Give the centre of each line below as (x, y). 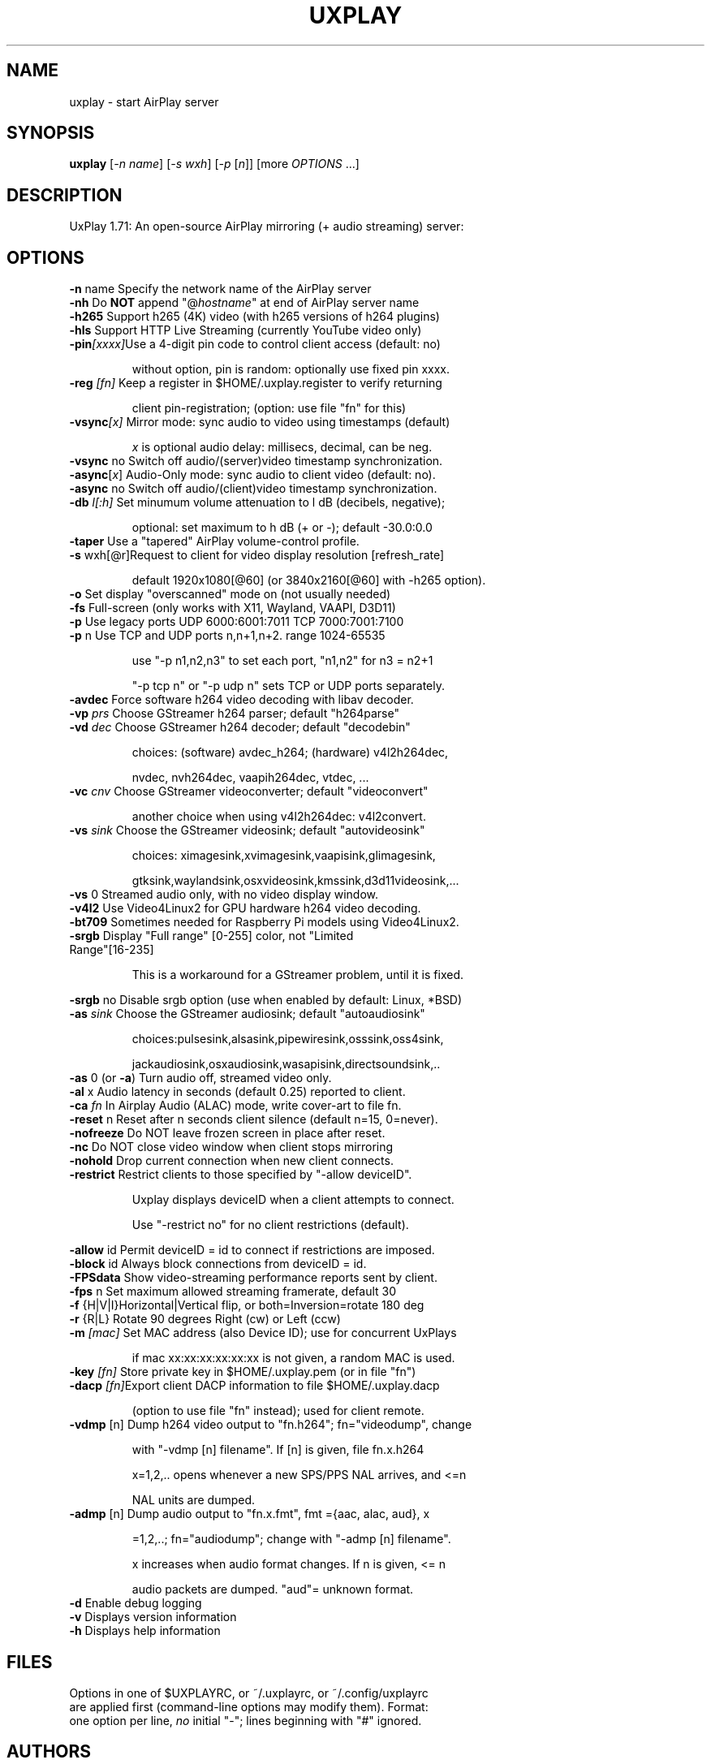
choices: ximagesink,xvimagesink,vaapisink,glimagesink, (284, 856)
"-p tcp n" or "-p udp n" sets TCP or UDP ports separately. (288, 686)
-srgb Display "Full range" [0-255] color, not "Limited (211, 936)
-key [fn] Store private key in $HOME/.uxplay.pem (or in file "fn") (243, 1372)
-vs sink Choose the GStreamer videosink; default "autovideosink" (247, 830)
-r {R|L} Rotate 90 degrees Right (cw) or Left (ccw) (205, 1319)
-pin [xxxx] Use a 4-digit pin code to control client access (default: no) (255, 344)
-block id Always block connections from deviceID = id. (218, 1264)
